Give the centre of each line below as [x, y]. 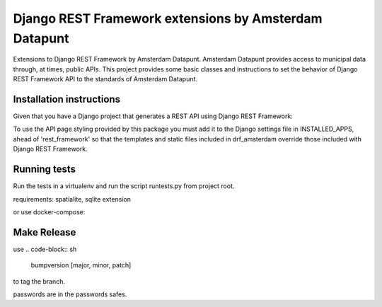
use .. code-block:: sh [45, 249]
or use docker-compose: [49, 212]
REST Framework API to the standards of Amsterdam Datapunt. [105, 79]
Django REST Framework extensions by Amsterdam [168, 18]
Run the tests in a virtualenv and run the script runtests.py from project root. [124, 186]
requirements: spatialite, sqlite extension [72, 199]
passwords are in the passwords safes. [70, 294]
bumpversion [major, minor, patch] [81, 265]
